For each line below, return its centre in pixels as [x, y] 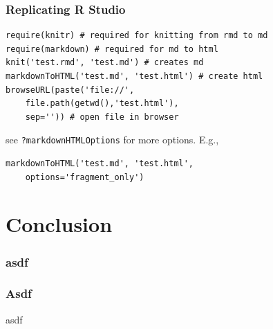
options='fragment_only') [85, 177]
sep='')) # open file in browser [102, 117]
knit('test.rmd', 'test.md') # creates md [105, 63]
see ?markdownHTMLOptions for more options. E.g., [112, 140]
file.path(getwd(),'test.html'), [102, 104]
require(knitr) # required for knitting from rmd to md [137, 36]
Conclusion [59, 224]
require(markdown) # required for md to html [112, 49]
